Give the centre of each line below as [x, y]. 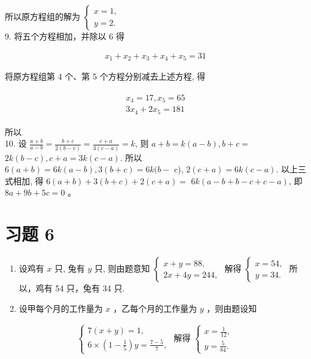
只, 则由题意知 [122, 268]
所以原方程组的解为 [42, 16]
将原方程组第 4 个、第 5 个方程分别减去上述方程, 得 [105, 76]
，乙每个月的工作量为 [155, 308]
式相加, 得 [24, 180]
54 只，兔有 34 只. [90, 288]
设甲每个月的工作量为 [61, 308]
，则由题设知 [232, 308]
